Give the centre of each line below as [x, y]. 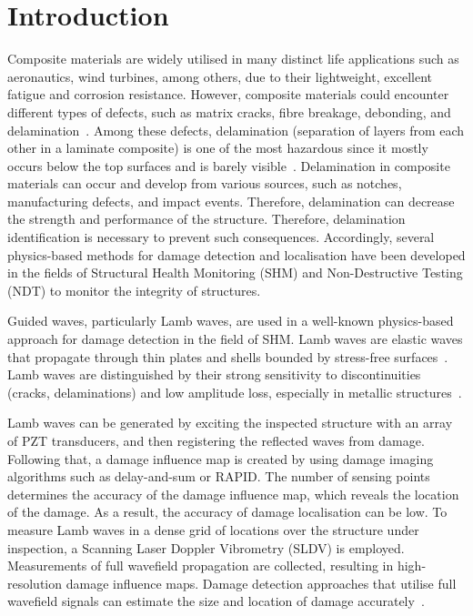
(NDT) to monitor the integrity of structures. [134, 290]
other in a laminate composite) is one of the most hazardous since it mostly [218, 148]
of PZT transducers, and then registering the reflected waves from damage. [216, 440]
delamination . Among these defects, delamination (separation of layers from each [236, 130]
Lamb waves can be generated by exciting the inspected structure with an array [230, 423]
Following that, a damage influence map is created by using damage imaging [221, 458]
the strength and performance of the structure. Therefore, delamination [206, 219]
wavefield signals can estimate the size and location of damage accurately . [216, 601]
